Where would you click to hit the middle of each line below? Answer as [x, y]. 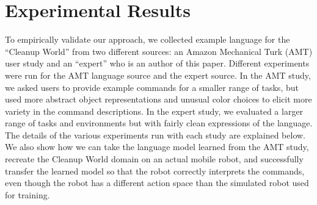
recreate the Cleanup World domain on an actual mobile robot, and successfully [154, 159]
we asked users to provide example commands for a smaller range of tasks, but [152, 87]
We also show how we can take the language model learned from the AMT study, [157, 147]
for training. [27, 194]
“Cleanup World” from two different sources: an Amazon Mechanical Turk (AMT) [159, 51]
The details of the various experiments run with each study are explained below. [155, 135]
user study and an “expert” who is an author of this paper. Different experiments [157, 63]
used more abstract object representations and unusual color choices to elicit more [158, 99]
